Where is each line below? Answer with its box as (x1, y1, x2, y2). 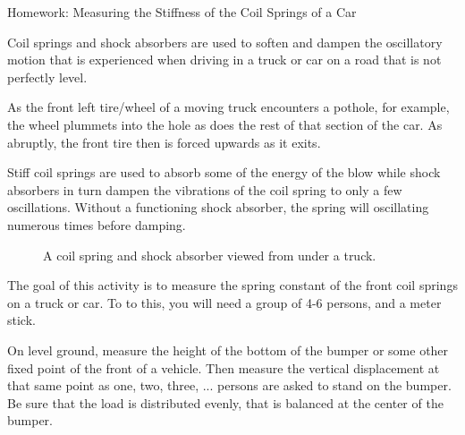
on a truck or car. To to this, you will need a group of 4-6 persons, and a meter (7, 293, 442, 311)
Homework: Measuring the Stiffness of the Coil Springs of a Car (7, 3, 357, 21)
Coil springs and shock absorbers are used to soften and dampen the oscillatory (7, 32, 443, 51)
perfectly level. (7, 67, 88, 86)
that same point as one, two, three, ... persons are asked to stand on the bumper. (7, 376, 452, 395)
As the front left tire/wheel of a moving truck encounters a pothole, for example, (7, 98, 450, 116)
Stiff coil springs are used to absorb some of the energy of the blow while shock (7, 163, 441, 182)
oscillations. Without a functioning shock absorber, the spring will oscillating (7, 198, 429, 217)
